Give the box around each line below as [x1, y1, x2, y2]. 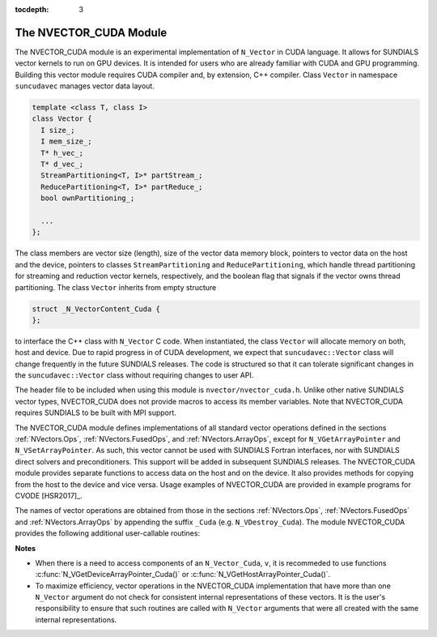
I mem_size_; [40, 137, 92, 146]
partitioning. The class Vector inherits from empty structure [15, 282, 217, 292]
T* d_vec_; [40, 160, 84, 169]
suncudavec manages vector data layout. [15, 81, 155, 91]
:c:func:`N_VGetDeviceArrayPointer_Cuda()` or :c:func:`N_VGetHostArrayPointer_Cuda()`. [35, 570, 331, 579]
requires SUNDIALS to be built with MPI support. [15, 408, 177, 417]
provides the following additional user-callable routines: [15, 528, 201, 538]
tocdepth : [15, 5, 49, 14]
